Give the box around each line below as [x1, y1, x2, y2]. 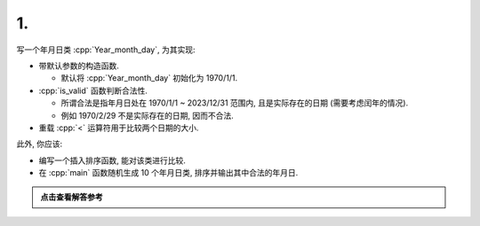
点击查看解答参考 [40, 191, 103, 203]
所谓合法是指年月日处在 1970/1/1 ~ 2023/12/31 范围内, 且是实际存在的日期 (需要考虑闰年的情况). [60, 97, 409, 108]
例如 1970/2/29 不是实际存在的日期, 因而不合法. [60, 110, 235, 121]
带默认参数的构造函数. [38, 60, 120, 71]
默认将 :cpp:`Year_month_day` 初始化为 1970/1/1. [60, 73, 238, 83]
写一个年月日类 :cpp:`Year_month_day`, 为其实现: [16, 44, 196, 55]
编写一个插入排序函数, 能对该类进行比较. [38, 155, 187, 166]
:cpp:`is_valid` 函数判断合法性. [38, 85, 148, 96]
